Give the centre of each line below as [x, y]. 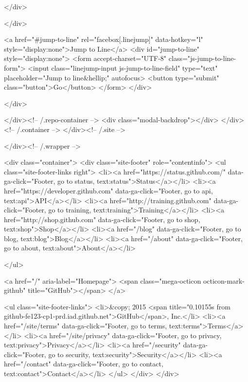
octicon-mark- [224, 280]
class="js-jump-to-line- [202, 58]
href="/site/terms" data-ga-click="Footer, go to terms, [86, 326]
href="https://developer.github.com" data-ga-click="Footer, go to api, [108, 190]
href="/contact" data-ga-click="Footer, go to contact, [84, 364]
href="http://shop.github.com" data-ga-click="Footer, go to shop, [102, 219]
